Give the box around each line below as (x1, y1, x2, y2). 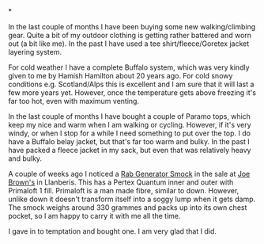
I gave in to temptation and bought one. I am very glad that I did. (8, 227, 217, 236)
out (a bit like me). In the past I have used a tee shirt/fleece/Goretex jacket (8, 39, 250, 48)
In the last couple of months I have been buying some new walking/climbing (8, 22, 256, 31)
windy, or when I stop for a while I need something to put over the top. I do (8, 128, 251, 138)
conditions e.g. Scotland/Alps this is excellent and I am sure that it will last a (8, 79, 255, 89)
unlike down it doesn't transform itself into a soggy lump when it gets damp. (8, 194, 255, 204)
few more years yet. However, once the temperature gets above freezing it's (8, 88, 257, 97)
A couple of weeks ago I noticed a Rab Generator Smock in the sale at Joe (8, 170, 251, 178)
